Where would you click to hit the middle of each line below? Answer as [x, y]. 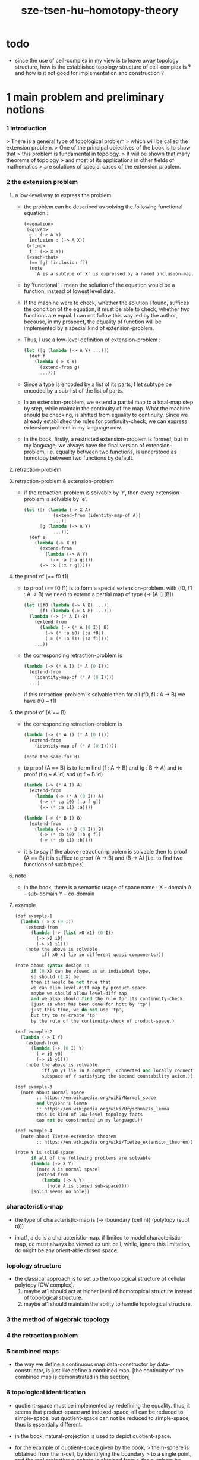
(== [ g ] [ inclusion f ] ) [58, 263]
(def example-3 [34, 1087]
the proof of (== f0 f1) [42, 577]
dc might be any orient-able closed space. [67, 1250]
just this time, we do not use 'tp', [78, 1010]
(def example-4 [34, 1131]
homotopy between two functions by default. [79, 458]
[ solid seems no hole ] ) [60, 1191]
